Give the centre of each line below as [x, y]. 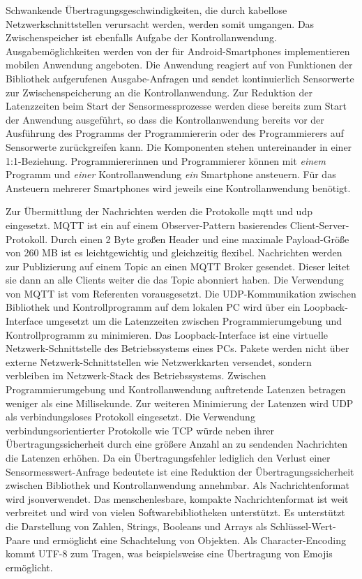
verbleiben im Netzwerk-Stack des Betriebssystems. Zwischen [136, 375]
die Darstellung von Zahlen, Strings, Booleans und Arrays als [137, 526]
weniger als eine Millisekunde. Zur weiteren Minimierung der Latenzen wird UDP [180, 403]
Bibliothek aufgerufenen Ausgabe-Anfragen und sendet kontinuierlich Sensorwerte [180, 78]
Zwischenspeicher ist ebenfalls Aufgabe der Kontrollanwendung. [141, 37]
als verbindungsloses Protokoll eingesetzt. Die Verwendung [130, 417]
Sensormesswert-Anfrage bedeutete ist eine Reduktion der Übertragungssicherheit [180, 471]
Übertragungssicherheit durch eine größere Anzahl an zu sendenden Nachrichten [177, 444]
